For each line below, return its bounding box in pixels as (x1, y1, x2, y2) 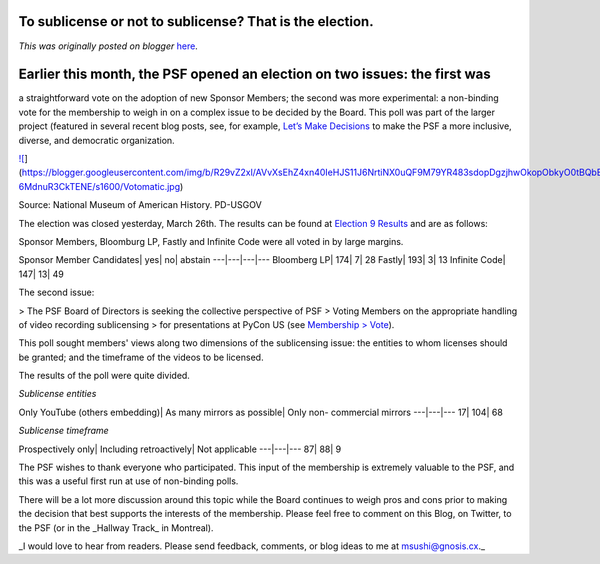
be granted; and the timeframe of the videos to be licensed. (18, 351, 264, 363)
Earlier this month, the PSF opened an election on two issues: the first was (18, 66, 491, 83)
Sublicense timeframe (18, 425, 109, 437)
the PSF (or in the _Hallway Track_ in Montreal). (18, 521, 214, 534)
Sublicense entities (18, 388, 97, 400)
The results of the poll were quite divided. (18, 370, 190, 382)
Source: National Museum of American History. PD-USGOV (18, 199, 262, 211)
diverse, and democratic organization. (18, 134, 175, 146)
